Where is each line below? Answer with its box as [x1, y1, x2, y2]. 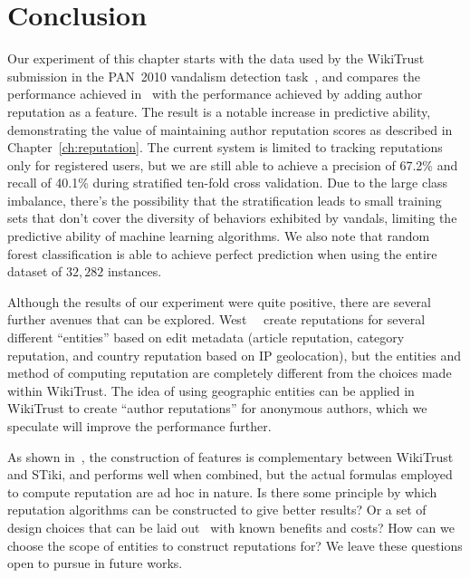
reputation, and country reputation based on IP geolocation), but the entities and [7, 345, 462, 364]
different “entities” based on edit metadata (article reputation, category [7, 328, 405, 347]
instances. [107, 262, 162, 281]
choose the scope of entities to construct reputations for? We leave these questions [7, 535, 463, 554]
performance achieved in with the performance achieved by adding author [7, 84, 423, 103]
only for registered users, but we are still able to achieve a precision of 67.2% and [7, 155, 458, 174]
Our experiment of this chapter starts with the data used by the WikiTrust [7, 49, 425, 68]
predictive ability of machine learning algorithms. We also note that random [7, 226, 430, 246]
